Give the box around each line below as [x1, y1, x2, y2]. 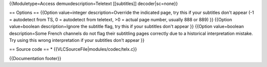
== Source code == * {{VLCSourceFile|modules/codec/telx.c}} [9, 46, 137, 52]
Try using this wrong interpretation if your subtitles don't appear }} [9, 37, 145, 43]
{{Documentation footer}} [9, 55, 61, 61]
